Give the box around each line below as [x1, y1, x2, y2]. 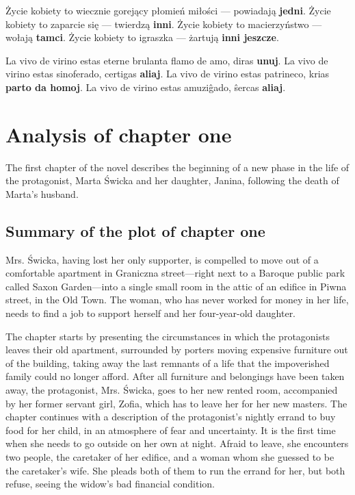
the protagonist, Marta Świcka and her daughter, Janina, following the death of [5, 173, 339, 188]
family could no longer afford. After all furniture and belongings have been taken [5, 369, 345, 383]
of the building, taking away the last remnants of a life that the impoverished [5, 355, 330, 370]
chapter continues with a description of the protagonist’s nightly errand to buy [5, 409, 336, 424]
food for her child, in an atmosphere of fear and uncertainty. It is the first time [5, 422, 336, 437]
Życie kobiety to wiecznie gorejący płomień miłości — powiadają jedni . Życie [5, 3, 331, 17]
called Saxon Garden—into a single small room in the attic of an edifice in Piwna [5, 279, 347, 293]
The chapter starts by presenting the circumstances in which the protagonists [5, 329, 330, 343]
